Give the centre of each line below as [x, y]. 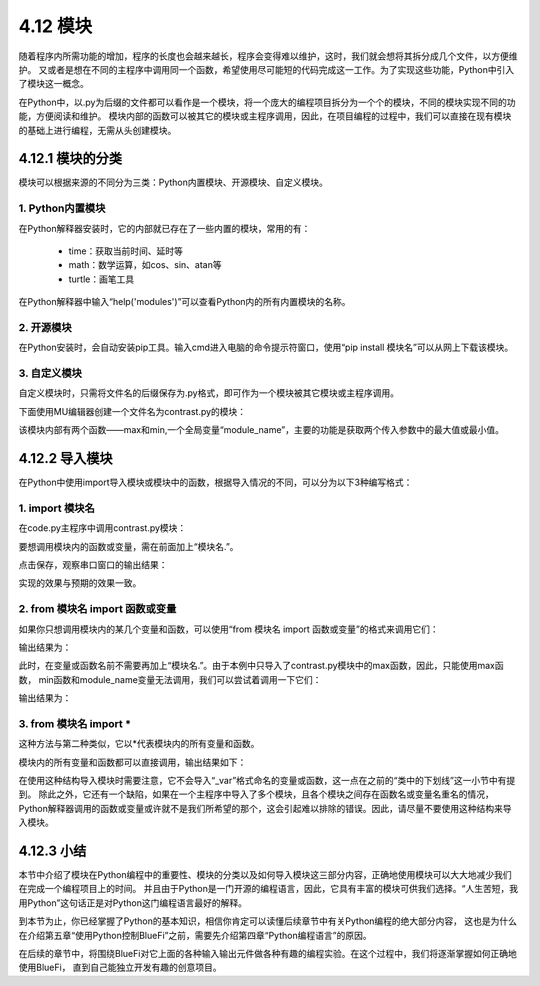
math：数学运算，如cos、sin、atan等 [145, 265]
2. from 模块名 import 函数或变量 [97, 609]
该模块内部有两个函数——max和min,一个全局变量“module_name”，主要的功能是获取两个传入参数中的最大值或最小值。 [261, 430]
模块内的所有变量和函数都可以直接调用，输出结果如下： [132, 762]
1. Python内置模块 [62, 208]
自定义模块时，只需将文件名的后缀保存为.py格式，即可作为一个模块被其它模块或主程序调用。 [209, 393]
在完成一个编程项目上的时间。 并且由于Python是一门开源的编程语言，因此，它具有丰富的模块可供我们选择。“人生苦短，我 [268, 889]
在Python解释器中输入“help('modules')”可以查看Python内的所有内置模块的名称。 [184, 302]
